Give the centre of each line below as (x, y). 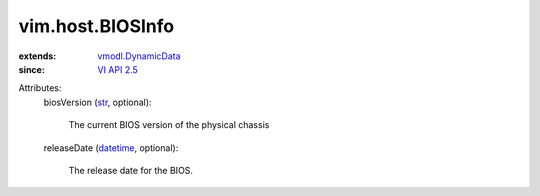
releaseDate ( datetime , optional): (111, 147)
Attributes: (40, 88)
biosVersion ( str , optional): (97, 102)
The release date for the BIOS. (131, 170)
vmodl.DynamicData (139, 56)
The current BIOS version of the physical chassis (169, 125)
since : (31, 69)
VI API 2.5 (118, 69)
